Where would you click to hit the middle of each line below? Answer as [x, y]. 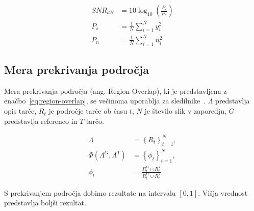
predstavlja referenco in [41, 121]
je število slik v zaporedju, [185, 111]
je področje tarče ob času [88, 111]
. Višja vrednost [223, 192]
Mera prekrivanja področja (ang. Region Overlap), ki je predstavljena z [116, 90]
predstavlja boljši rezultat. [45, 203]
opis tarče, [20, 111]
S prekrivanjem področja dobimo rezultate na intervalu [90, 192]
